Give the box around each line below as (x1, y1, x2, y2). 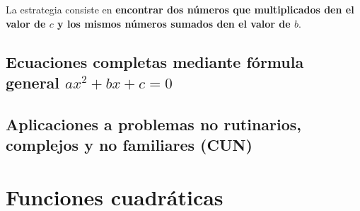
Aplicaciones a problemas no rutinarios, (6, 113, 302, 135)
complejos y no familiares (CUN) (6, 134, 252, 156)
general (6, 71, 60, 93)
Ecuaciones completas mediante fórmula (6, 50, 304, 72)
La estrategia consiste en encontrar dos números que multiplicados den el (6, 2, 354, 16)
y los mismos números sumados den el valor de (57, 16, 291, 30)
